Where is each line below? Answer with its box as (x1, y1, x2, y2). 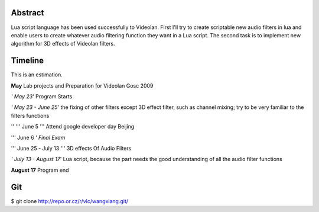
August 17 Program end (11, 166, 69, 174)
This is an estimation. (11, 71, 63, 78)
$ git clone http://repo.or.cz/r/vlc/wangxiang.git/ (11, 197, 129, 204)
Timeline (11, 56, 44, 66)
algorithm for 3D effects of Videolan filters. (11, 40, 115, 47)
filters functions (11, 112, 50, 119)
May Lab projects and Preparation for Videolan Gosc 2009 (11, 82, 154, 89)
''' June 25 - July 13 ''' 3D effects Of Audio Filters (11, 144, 132, 152)
